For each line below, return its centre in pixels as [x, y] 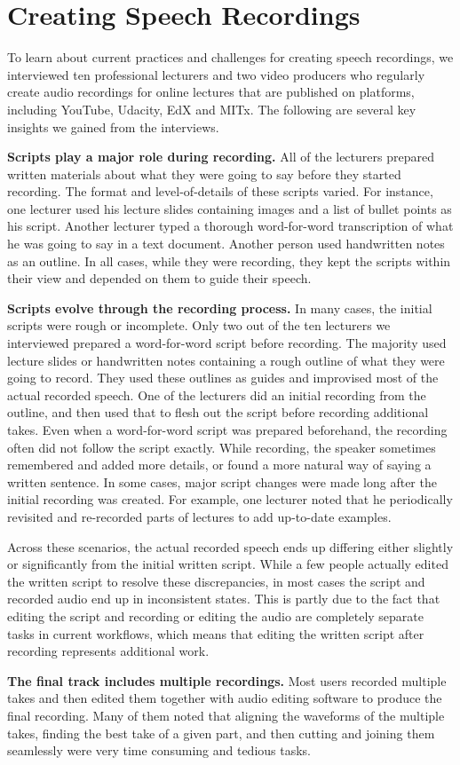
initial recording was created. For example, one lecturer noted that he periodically [230, 499]
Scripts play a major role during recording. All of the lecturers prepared [221, 157]
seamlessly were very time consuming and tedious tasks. [159, 750]
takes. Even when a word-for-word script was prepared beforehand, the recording [227, 430]
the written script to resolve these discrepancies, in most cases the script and [216, 581]
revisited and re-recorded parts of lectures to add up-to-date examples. [199, 516]
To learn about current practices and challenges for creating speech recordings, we [230, 57]
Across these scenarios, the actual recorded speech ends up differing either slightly [230, 546]
